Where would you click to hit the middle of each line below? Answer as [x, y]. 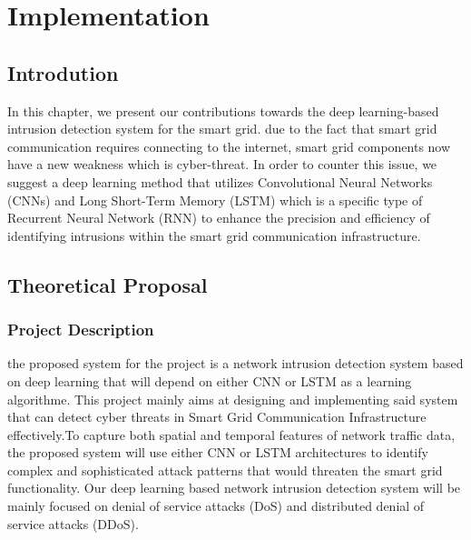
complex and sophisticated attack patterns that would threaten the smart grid [225, 470]
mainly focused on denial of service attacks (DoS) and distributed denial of [216, 506]
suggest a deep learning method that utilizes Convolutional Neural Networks [220, 181]
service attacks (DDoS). [73, 523]
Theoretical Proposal [108, 284]
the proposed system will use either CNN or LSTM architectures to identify [218, 452]
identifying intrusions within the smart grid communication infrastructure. [214, 235]
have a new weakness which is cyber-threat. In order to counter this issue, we [222, 164]
